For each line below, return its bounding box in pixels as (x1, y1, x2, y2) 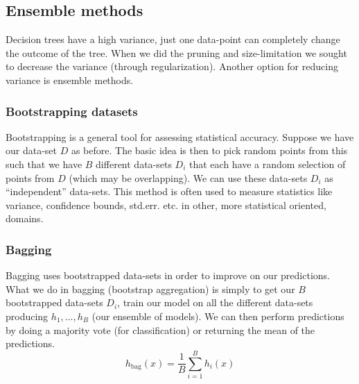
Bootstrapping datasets (6, 102, 138, 119)
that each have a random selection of (189, 156, 346, 171)
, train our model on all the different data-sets (117, 295, 313, 310)
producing (6, 308, 49, 323)
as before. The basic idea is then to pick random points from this (71, 143, 348, 158)
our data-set (6, 143, 58, 158)
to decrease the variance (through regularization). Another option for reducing (6, 59, 338, 74)
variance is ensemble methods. (6, 72, 134, 87)
